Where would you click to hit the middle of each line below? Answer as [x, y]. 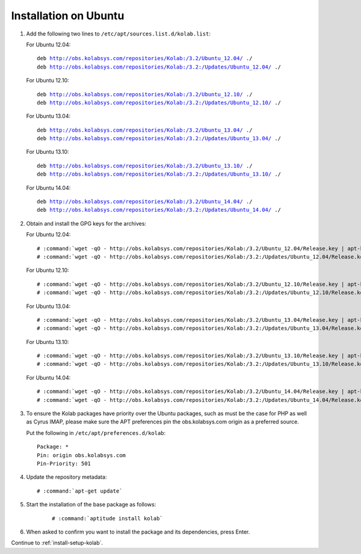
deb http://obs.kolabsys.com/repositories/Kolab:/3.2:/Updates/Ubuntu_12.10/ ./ [159, 103]
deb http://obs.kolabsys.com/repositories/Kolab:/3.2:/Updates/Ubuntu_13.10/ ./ [159, 174]
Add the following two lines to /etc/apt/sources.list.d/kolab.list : [118, 34]
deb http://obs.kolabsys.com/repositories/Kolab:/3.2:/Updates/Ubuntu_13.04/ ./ [159, 139]
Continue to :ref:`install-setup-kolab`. [57, 543]
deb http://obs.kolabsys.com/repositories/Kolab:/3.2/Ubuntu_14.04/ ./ [145, 202]
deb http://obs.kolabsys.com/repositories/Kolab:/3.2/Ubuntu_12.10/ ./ [145, 94]
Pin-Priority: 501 [64, 463]
